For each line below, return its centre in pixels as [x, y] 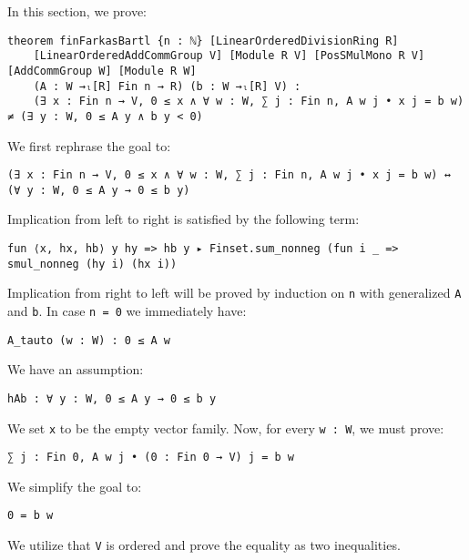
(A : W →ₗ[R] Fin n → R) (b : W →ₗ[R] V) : [167, 86]
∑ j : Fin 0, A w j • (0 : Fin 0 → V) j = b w [151, 458]
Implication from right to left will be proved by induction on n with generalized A [234, 293]
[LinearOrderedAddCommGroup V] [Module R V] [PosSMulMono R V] [229, 56]
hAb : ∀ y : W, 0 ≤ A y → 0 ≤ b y [112, 398]
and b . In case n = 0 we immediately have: [127, 311]
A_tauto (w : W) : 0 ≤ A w [89, 340]
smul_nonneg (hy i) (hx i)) [92, 264]
